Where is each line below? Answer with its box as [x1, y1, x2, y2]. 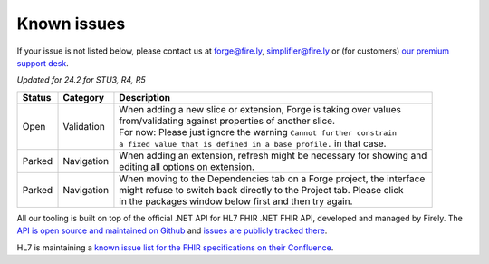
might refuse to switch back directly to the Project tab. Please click [119, 183, 404, 196]
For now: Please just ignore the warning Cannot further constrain [119, 125, 398, 138]
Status [22, 91, 52, 103]
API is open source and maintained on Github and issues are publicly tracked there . [16, 225, 328, 236]
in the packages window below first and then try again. [119, 195, 353, 208]
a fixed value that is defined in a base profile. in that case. [119, 137, 387, 150]
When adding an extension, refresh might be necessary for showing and [119, 149, 427, 161]
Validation [62, 120, 106, 132]
